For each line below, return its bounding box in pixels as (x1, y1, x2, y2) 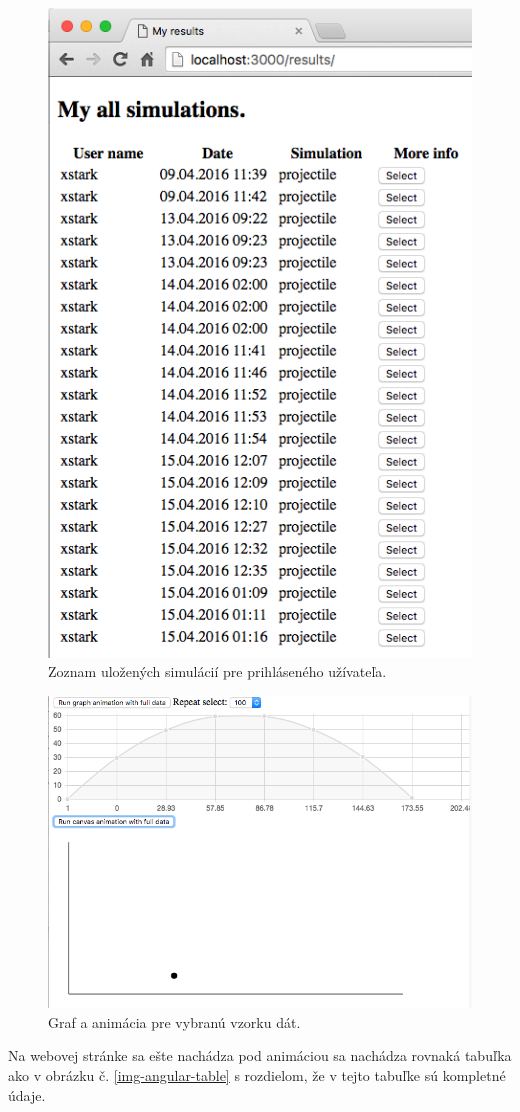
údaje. (8, 1084, 46, 1105)
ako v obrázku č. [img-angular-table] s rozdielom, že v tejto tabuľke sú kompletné (8, 1065, 506, 1086)
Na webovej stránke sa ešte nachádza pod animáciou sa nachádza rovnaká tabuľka (8, 1045, 512, 1066)
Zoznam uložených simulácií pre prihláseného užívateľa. (48, 661, 387, 682)
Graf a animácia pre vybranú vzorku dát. (48, 1011, 301, 1032)
